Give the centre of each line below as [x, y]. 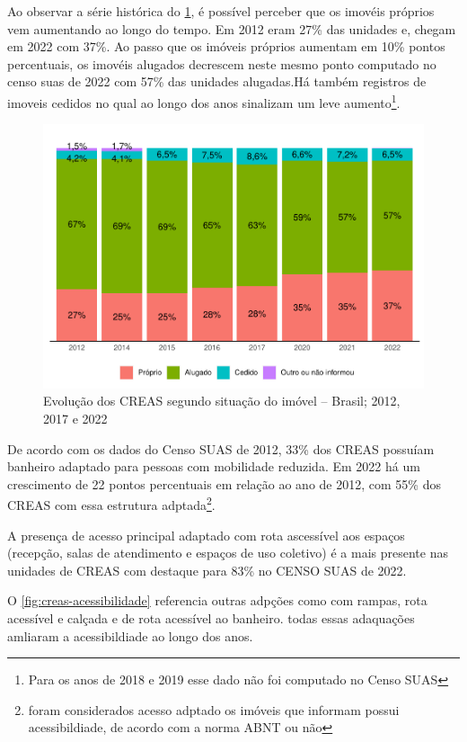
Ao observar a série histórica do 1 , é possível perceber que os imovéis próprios [221, 11]
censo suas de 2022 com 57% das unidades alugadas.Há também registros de [217, 81]
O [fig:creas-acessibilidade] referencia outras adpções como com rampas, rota [217, 600]
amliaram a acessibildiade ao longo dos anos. [130, 635]
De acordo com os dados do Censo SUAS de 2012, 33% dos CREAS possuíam [221, 448]
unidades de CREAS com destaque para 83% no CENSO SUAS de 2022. [207, 570]
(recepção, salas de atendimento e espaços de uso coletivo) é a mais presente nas [228, 553]
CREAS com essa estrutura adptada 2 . [111, 503]
